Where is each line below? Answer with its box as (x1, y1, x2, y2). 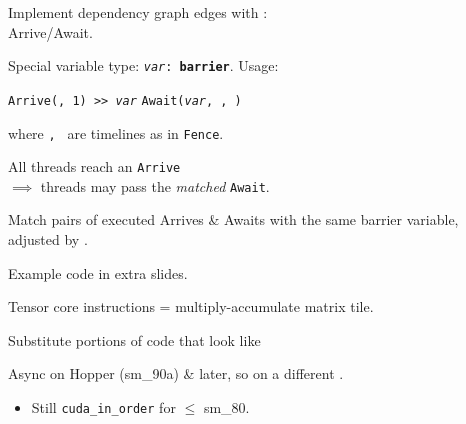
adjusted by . (8, 229, 88, 250)
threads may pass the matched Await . (40, 175, 270, 196)
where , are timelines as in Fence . (8, 122, 224, 143)
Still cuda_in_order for (31, 397, 176, 418)
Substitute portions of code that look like (8, 329, 261, 350)
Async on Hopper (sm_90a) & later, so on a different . (8, 363, 344, 384)
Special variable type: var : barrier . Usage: (8, 55, 279, 76)
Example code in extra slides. (8, 262, 188, 283)
